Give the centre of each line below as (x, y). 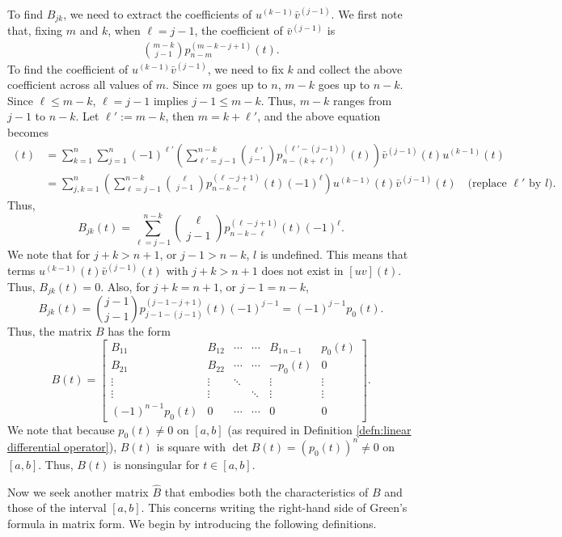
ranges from (363, 100)
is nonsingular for (156, 464)
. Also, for (125, 286)
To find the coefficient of (68, 68)
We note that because (61, 429)
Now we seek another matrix (78, 491)
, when (124, 30)
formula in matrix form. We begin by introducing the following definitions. (192, 523)
